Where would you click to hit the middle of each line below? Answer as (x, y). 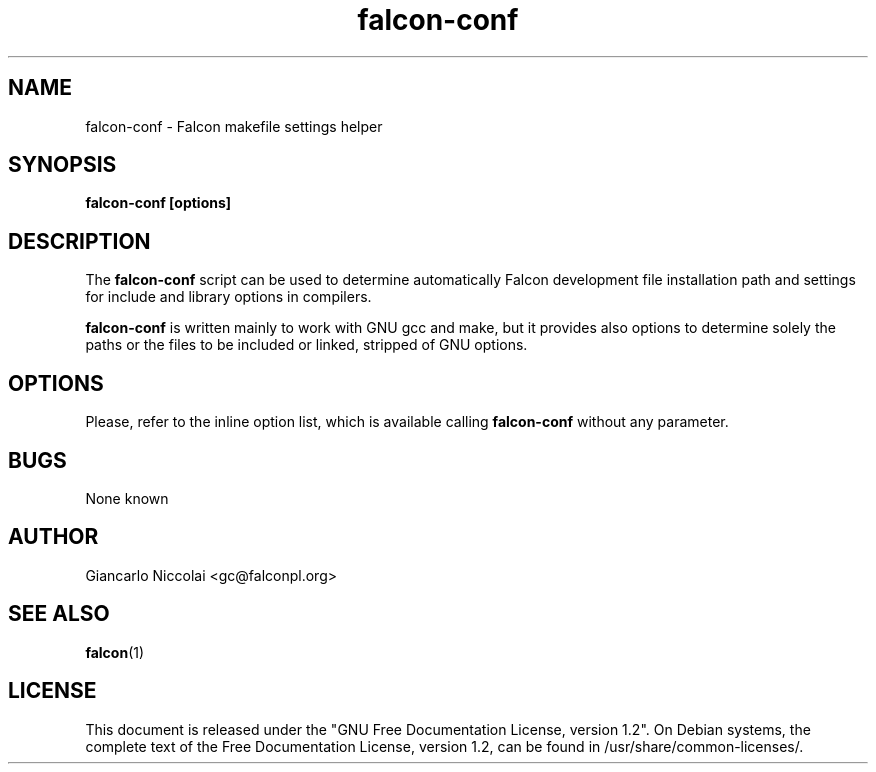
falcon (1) (115, 652)
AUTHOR (53, 537)
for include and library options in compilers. (228, 297)
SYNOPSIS (62, 165)
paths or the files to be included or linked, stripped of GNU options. (306, 345)
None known (127, 498)
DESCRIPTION (79, 241)
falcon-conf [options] (158, 203)
